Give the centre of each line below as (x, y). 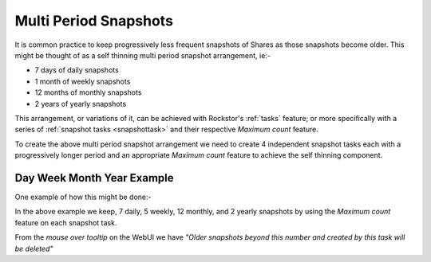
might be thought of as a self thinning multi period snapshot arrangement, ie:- (143, 55)
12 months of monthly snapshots (88, 92)
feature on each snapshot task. (66, 222)
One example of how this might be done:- (83, 197)
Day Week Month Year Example (95, 178)
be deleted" (34, 248)
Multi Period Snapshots (94, 21)
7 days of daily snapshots (77, 70)
